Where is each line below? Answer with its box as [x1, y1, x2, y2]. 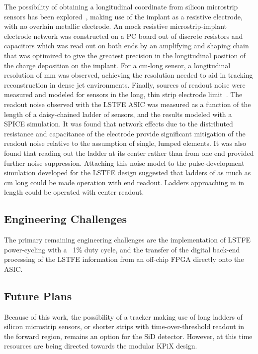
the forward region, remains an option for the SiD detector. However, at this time [4, 331, 253, 341]
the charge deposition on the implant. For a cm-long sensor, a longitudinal [4, 60, 231, 70]
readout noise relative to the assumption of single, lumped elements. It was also [4, 138, 247, 148]
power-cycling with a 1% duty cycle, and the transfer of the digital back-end [4, 244, 240, 254]
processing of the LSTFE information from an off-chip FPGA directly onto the [4, 254, 244, 264]
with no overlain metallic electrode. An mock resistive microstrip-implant [4, 21, 227, 31]
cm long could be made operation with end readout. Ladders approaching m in [4, 177, 245, 187]
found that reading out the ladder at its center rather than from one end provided [4, 147, 254, 158]
